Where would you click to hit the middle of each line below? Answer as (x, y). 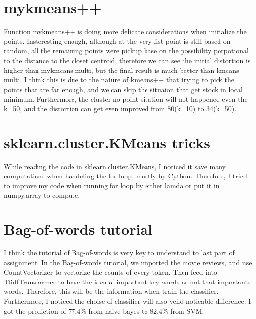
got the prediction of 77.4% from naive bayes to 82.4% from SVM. (104, 310)
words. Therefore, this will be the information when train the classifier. (111, 291)
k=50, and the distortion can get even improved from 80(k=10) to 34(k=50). (120, 108)
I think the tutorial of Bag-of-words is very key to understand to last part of (119, 253)
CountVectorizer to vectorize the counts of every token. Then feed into (110, 272)
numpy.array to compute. (42, 195)
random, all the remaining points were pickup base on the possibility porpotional (126, 51)
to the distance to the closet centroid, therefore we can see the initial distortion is (127, 60)
